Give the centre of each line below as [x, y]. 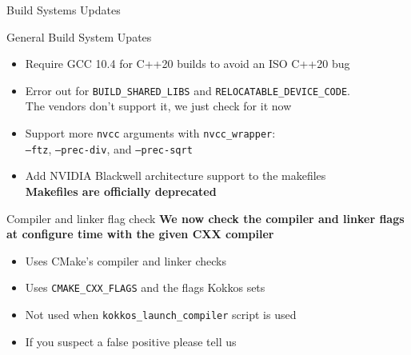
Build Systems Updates [64, 10]
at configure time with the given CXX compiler [140, 234]
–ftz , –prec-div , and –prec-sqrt [109, 148]
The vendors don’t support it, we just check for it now [158, 106]
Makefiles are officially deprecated [121, 191]
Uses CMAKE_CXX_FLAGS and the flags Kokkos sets [145, 287]
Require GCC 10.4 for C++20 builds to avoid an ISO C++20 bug [188, 64]
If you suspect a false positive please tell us [131, 341]
